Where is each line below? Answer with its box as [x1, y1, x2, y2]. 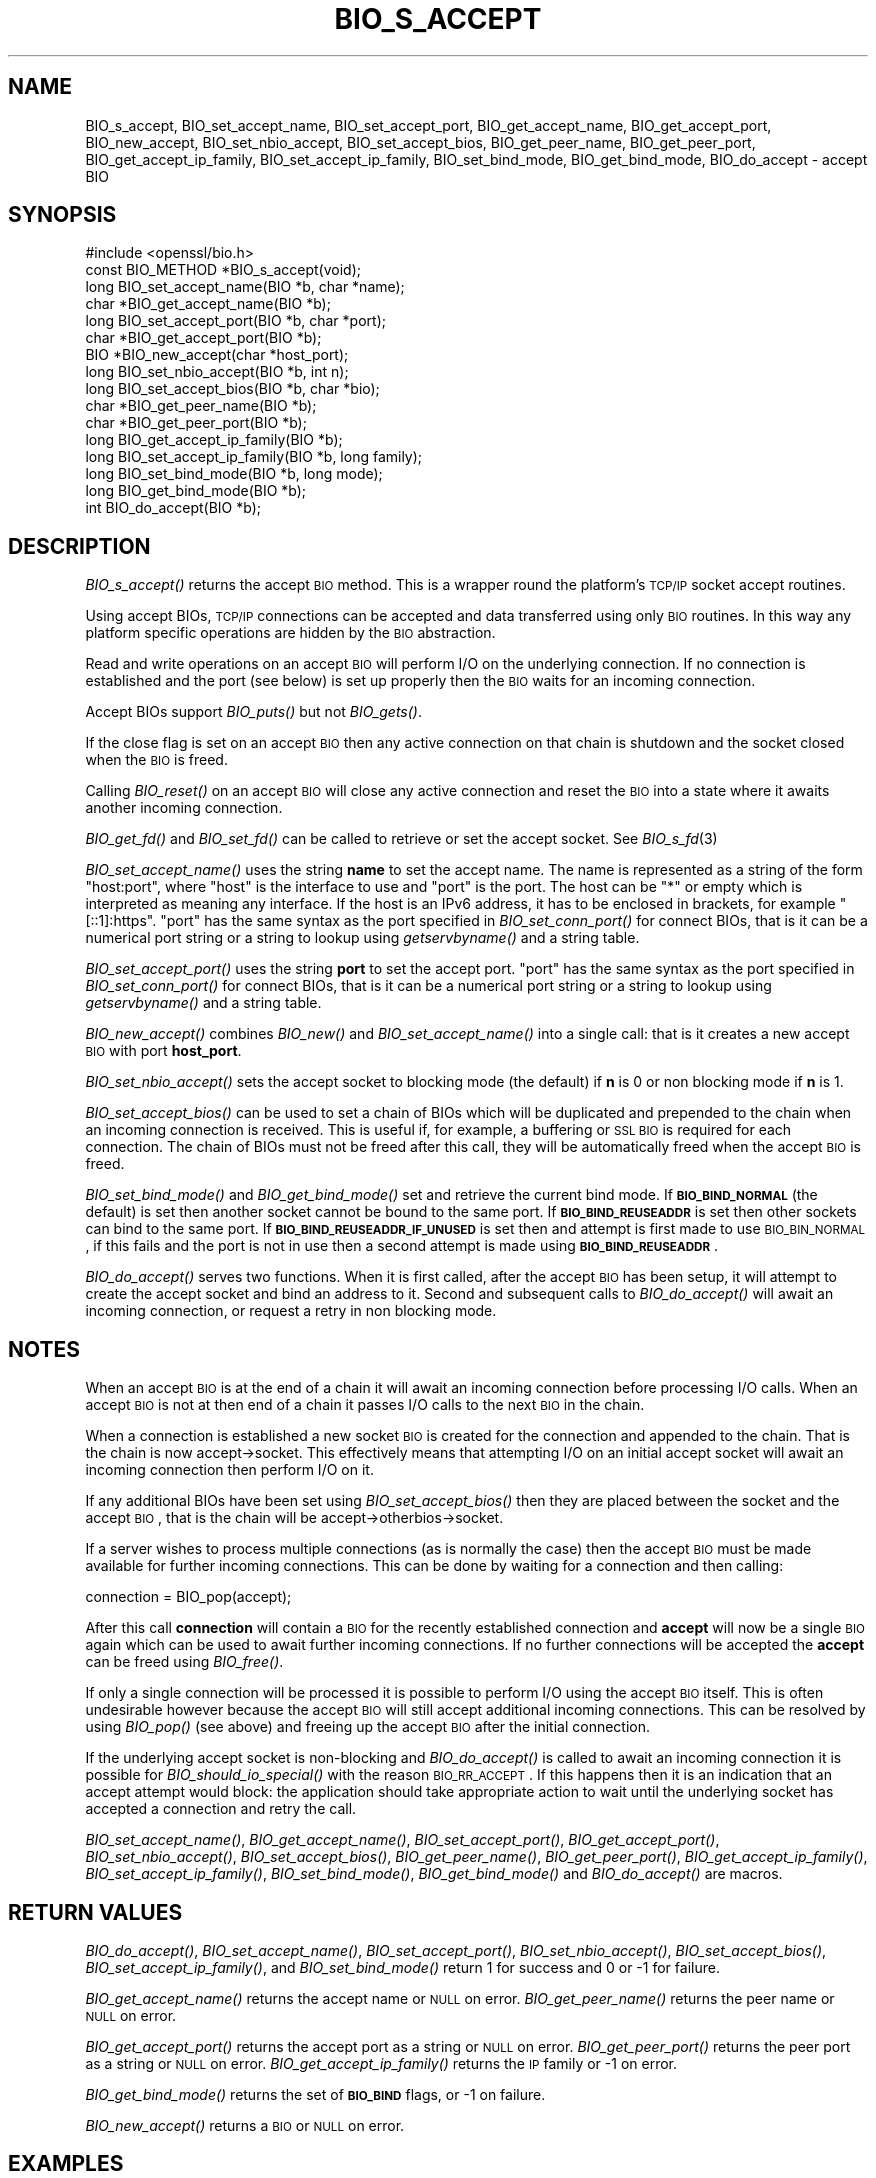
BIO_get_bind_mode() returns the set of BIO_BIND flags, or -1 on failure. [85, 2085, 546, 2103]
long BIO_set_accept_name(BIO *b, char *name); [85, 278, 405, 296]
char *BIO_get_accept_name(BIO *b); [85, 295, 331, 313]
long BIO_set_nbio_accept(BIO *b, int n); [85, 363, 349, 381]
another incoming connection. [85, 799, 283, 817]
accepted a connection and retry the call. [85, 1800, 357, 1818]
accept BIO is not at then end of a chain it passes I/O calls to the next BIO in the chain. [85, 1396, 645, 1414]
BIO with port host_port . [85, 1042, 242, 1060]
